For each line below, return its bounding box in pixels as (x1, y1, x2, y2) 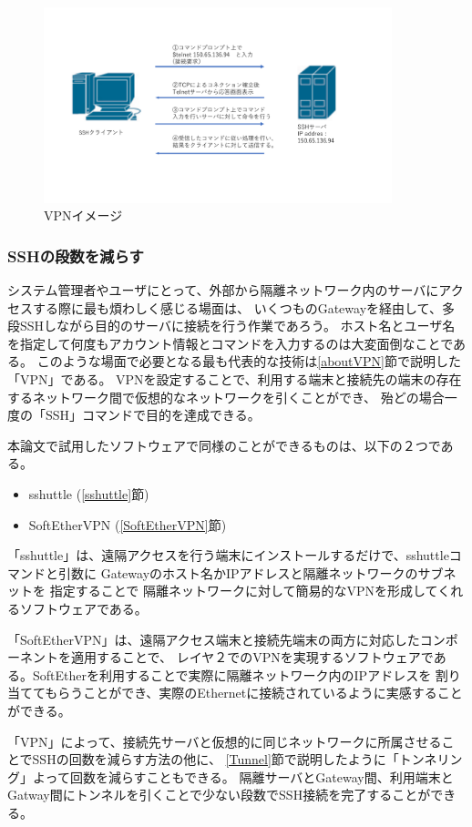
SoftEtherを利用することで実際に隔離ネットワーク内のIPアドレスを (32, 665, 432, 684)
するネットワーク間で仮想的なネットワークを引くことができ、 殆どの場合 (7, 387, 445, 406)
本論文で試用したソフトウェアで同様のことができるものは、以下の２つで (7, 435, 441, 454)
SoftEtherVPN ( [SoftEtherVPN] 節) (28, 515, 227, 534)
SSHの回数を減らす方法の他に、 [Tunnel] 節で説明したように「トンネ (32, 750, 437, 769)
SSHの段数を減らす (7, 244, 144, 267)
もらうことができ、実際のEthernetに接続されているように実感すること (45, 683, 463, 702)
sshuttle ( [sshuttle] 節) (28, 484, 149, 503)
